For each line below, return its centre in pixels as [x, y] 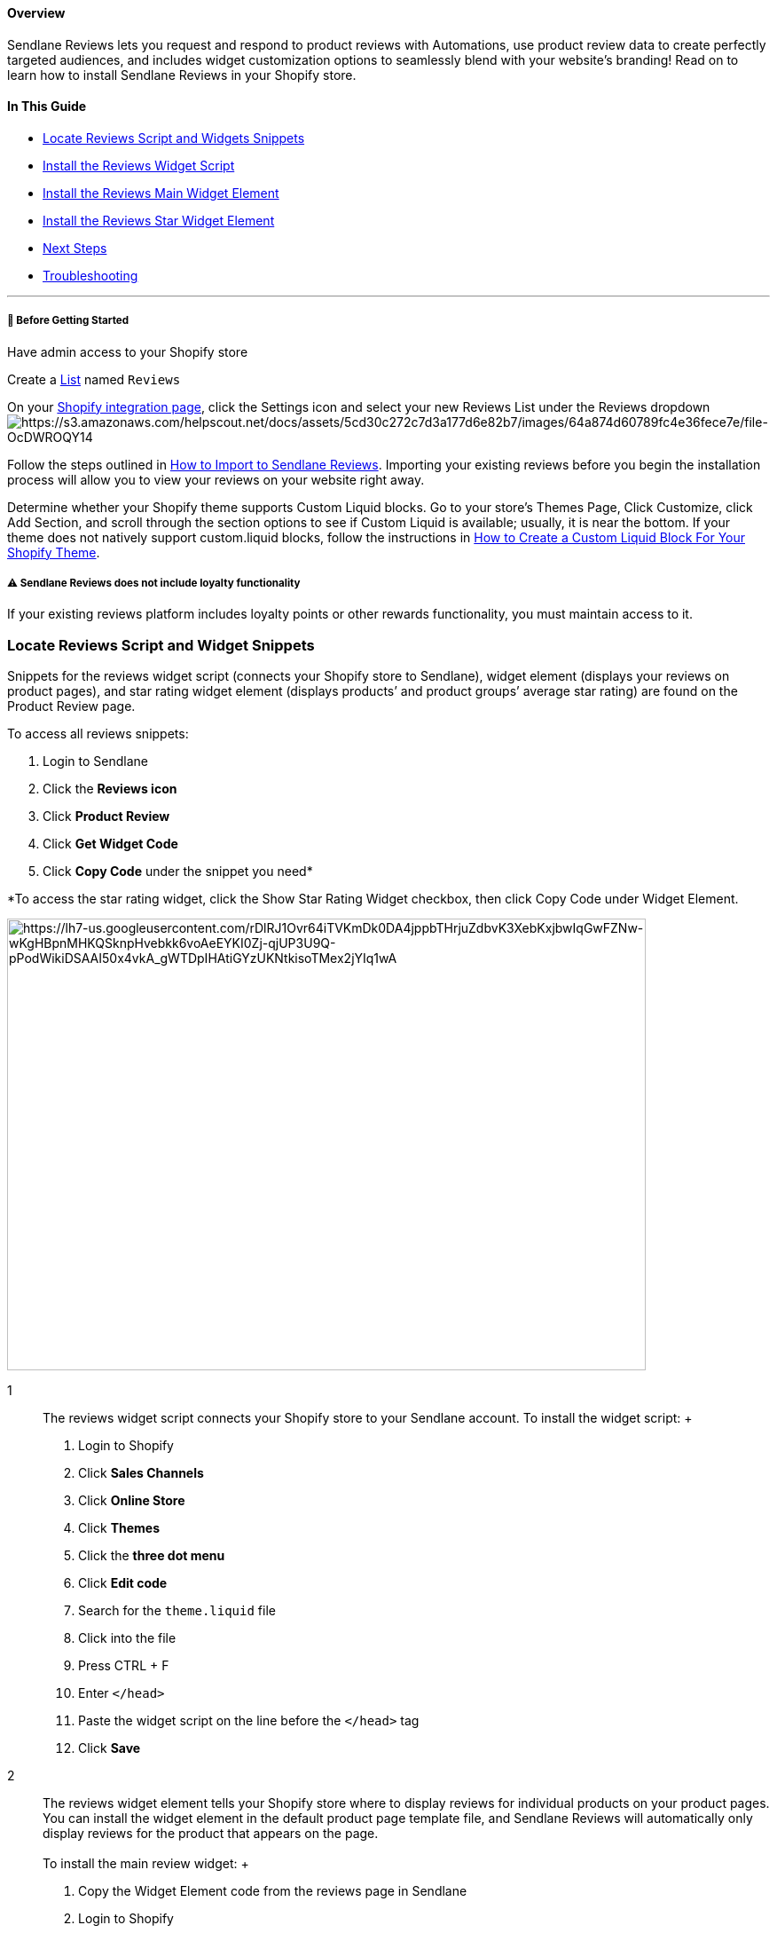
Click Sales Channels [141, 1473]
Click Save [110, 1748]
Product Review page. [71, 706]
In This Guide [47, 107]
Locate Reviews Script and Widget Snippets [161, 645]
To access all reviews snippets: [98, 734]
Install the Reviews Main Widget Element [161, 193]
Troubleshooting [90, 275]
